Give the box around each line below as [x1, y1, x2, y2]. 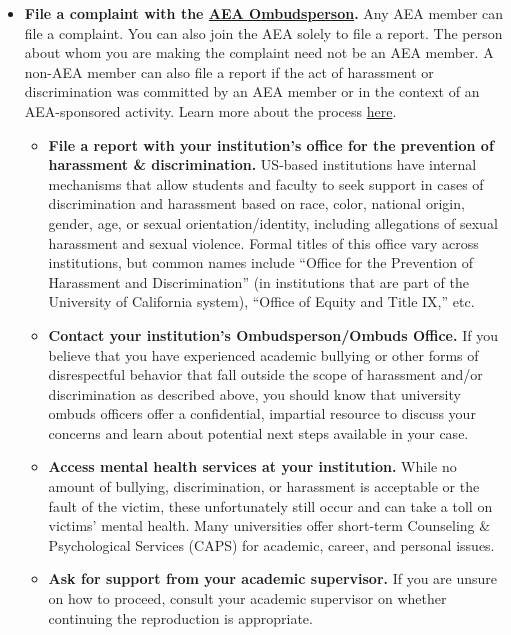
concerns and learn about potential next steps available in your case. [48, 422, 469, 443]
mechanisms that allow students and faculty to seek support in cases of [48, 173, 484, 194]
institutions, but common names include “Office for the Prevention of [48, 252, 473, 273]
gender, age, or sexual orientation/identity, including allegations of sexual [48, 212, 498, 233]
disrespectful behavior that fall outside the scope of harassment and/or [48, 364, 483, 385]
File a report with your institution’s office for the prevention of [48, 134, 494, 155]
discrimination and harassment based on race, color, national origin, [48, 193, 465, 214]
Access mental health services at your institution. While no [48, 456, 457, 477]
